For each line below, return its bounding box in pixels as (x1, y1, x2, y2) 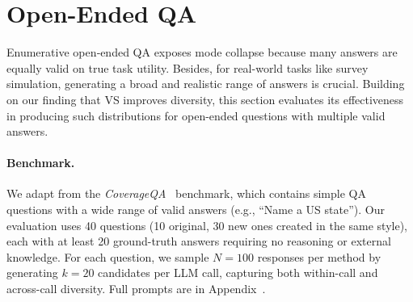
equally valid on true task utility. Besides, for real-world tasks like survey (6, 59, 369, 76)
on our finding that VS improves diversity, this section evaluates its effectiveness (6, 90, 404, 107)
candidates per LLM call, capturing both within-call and (98, 264, 378, 281)
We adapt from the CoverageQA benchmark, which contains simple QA (6, 185, 366, 202)
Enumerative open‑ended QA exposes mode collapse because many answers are (6, 44, 398, 61)
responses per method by (257, 248, 381, 265)
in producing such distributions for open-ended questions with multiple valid (6, 107, 386, 124)
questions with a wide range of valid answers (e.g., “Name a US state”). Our (6, 201, 385, 218)
